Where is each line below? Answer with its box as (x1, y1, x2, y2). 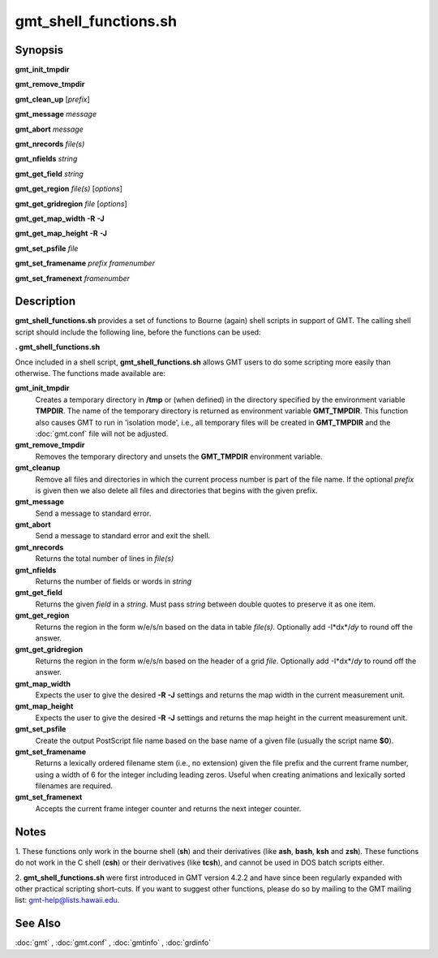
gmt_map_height (15, 701, 74, 711)
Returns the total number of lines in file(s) (35, 554, 174, 563)
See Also (15, 917, 61, 930)
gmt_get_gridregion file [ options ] (15, 199, 127, 209)
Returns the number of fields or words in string (35, 576, 192, 586)
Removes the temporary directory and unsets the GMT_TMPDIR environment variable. (35, 451, 323, 461)
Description (15, 295, 76, 309)
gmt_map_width (15, 679, 71, 688)
